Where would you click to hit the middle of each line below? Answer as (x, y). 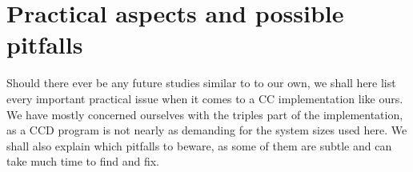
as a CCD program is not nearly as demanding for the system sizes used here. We (207, 130)
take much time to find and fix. (83, 161)
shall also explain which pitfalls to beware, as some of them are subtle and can (199, 145)
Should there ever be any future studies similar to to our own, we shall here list (201, 83)
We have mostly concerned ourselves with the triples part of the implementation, (205, 114)
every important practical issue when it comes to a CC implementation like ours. (205, 98)
